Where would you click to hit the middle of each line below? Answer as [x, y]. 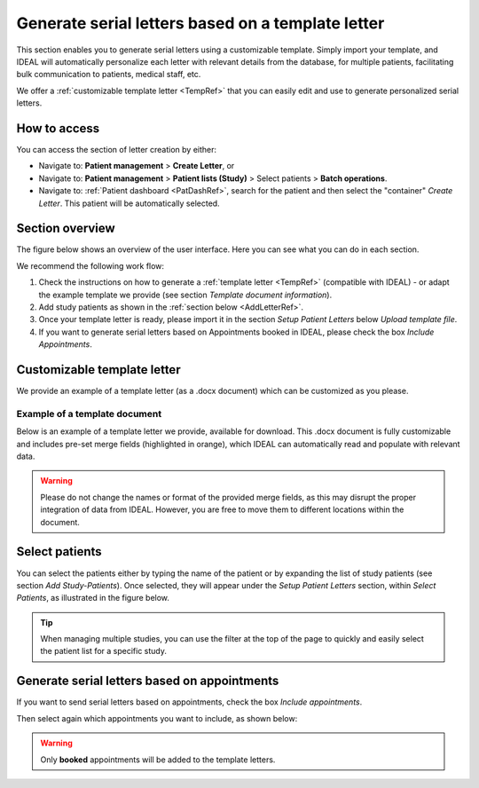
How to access [58, 128]
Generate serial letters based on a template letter [200, 23]
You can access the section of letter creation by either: [117, 150]
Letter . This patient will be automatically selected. [130, 203]
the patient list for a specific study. [104, 651]
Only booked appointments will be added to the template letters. [158, 760]
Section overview [66, 229]
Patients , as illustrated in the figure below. [93, 598]
